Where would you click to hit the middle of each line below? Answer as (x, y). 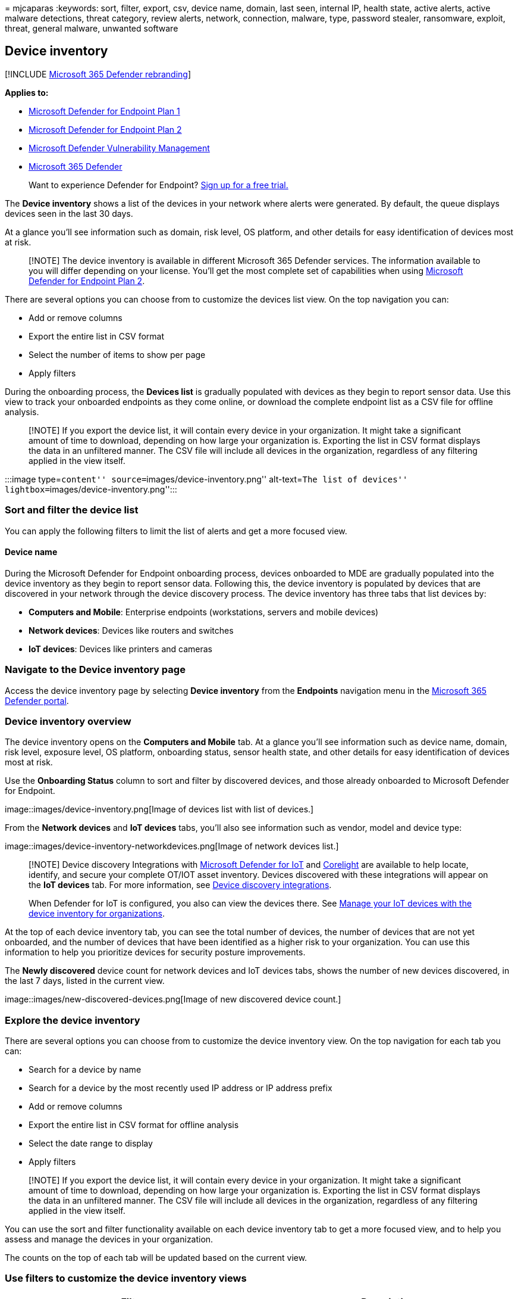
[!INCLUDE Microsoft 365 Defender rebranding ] (98, 74)
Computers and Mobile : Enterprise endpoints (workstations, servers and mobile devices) (204, 612)
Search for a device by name (85, 1070)
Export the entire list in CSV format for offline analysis (134, 1125)
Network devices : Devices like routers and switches (131, 630)
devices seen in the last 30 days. (69, 213)
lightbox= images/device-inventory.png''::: (91, 489)
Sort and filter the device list (72, 510)
